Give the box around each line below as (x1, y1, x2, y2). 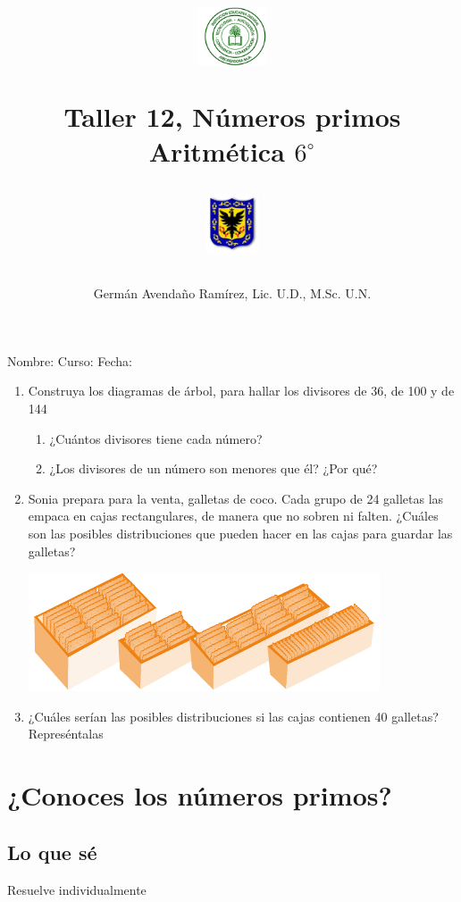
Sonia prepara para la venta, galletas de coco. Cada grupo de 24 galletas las (28, 489, 444, 507)
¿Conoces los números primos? (7, 777, 392, 814)
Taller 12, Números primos (63, 97, 401, 134)
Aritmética (148, 132, 285, 169)
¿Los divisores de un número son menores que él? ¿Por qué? (49, 459, 378, 478)
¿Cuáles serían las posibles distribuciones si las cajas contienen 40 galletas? (28, 706, 439, 725)
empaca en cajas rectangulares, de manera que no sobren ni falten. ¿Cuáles (28, 506, 439, 525)
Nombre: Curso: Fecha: (7, 351, 132, 370)
